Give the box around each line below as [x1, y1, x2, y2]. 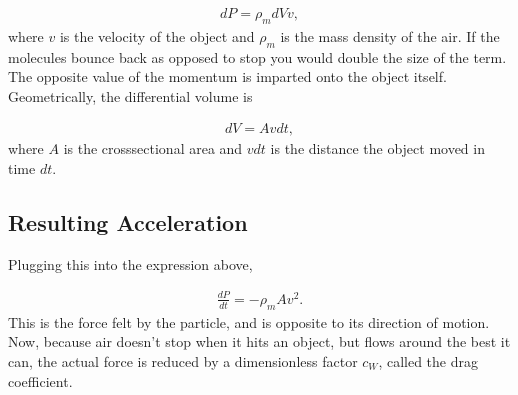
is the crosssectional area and [63, 138, 243, 159]
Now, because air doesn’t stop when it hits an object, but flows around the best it [8, 331, 511, 352]
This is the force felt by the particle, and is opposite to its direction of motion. [8, 311, 490, 332]
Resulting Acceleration [8, 207, 248, 238]
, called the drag [378, 350, 478, 371]
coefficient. [8, 370, 73, 391]
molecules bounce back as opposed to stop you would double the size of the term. [8, 46, 507, 67]
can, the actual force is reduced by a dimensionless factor [8, 350, 358, 371]
